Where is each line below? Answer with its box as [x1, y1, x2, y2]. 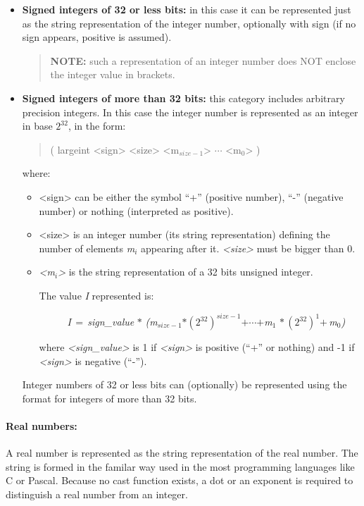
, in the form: [68, 118, 126, 133]
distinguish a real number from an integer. [6, 486, 188, 501]
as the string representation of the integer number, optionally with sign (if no [22, 16, 356, 30]
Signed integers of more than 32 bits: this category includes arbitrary [22, 90, 345, 105]
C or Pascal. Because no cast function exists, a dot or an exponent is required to [6, 473, 353, 488]
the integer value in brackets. [50, 67, 175, 82]
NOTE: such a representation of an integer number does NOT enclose [50, 53, 356, 68]
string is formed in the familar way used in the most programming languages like [6, 459, 355, 474]
